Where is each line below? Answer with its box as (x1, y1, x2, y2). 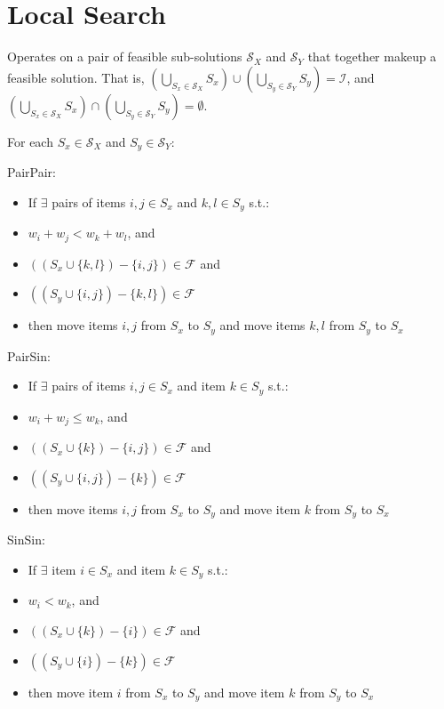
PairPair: (7, 163, 56, 181)
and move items (219, 316, 305, 334)
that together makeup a (307, 47, 437, 66)
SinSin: (7, 530, 45, 549)
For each (7, 132, 53, 150)
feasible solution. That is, (7, 68, 145, 86)
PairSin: (7, 346, 51, 365)
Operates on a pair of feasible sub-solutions (7, 47, 242, 66)
